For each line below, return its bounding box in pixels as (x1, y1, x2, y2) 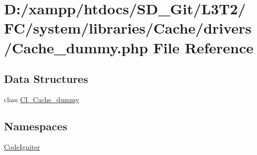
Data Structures (4, 71, 88, 86)
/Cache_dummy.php (4, 37, 148, 57)
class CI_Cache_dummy (4, 94, 79, 104)
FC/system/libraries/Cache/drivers (4, 18, 252, 38)
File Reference (153, 37, 254, 57)
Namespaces (4, 118, 67, 133)
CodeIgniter (4, 141, 40, 152)
